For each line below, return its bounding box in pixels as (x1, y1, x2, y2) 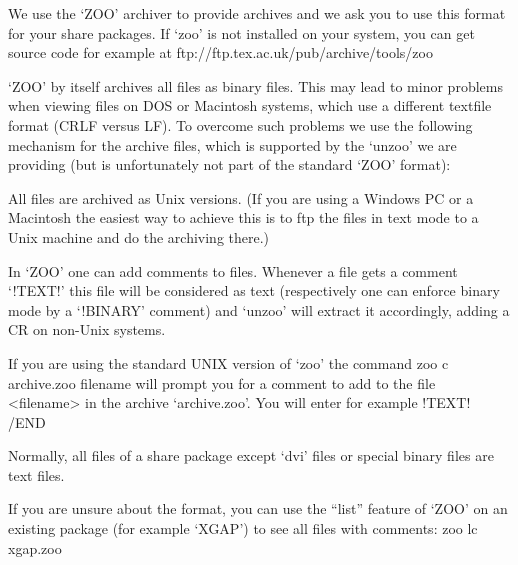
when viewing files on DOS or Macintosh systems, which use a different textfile (8, 95, 492, 116)
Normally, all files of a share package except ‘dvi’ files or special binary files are (8, 445, 494, 466)
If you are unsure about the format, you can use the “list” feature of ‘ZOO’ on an (8, 498, 508, 519)
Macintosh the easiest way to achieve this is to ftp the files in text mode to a (8, 207, 479, 228)
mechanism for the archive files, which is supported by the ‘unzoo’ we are (8, 134, 457, 155)
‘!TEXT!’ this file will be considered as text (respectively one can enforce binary (8, 280, 500, 301)
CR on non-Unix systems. (8, 319, 166, 340)
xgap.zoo (8, 537, 62, 558)
